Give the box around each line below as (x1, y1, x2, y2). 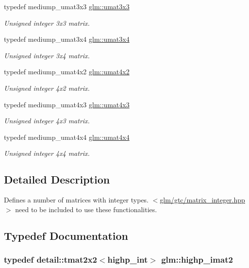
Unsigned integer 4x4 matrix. (4, 148, 90, 158)
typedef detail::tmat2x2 (4, 253, 97, 266)
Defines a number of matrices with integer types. (4, 195, 149, 205)
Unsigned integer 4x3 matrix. (4, 116, 90, 126)
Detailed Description (4, 172, 110, 187)
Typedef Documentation (4, 228, 128, 243)
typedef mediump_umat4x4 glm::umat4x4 (4, 132, 130, 142)
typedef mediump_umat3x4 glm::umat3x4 (4, 34, 130, 44)
